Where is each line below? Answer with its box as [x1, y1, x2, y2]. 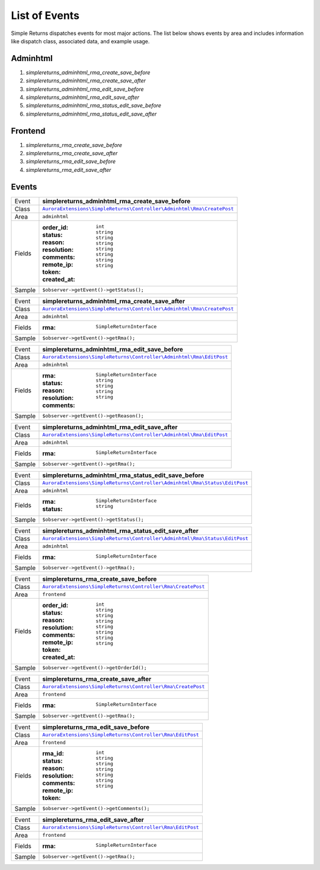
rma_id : [42, 749, 65, 757]
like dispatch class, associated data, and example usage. [11, 37, 150, 44]
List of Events [11, 9, 80, 22]
